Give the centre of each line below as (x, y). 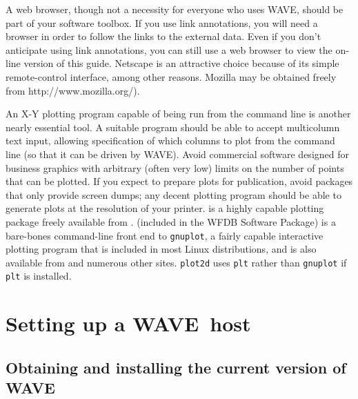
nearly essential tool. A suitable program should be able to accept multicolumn (173, 127)
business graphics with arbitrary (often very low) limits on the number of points (175, 167)
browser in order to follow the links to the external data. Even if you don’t (163, 36)
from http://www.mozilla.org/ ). (73, 90)
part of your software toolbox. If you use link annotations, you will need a (162, 22)
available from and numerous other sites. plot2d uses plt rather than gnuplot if (176, 262)
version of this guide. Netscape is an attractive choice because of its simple (181, 63)
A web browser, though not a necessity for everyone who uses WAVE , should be (175, 9)
